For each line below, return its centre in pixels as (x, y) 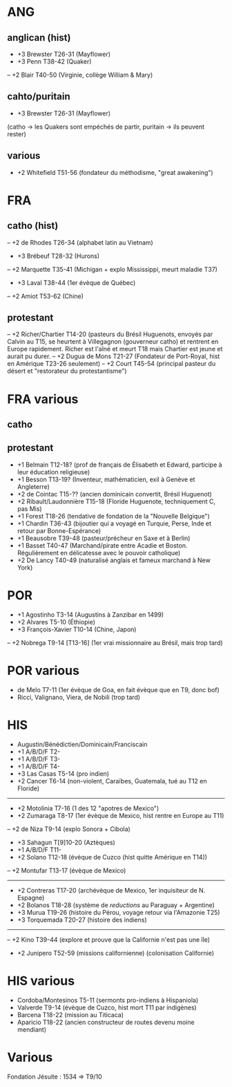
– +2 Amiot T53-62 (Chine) (46, 296)
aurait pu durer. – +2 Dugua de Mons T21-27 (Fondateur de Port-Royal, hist (114, 356)
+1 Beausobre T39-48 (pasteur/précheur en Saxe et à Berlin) (104, 538)
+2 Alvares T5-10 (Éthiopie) (56, 622)
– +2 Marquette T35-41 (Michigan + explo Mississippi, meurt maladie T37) (112, 269)
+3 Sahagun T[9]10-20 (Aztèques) (66, 842)
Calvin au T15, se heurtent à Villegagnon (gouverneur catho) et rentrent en (113, 342)
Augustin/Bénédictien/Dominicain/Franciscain (82, 744)
